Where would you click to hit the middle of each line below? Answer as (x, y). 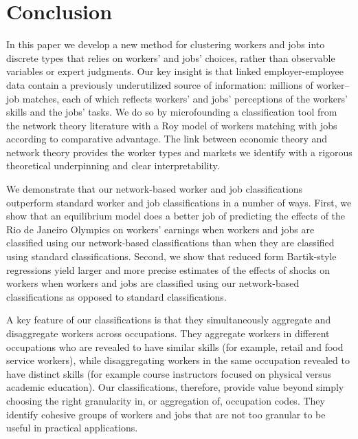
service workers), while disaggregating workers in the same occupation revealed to (178, 360)
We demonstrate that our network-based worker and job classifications (155, 189)
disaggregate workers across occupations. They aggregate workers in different (168, 333)
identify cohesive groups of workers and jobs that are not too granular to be (166, 414)
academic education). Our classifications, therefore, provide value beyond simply (175, 387)
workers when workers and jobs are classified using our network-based (153, 283)
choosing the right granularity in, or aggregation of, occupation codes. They (166, 400)
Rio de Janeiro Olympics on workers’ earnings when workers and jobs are (160, 229)
